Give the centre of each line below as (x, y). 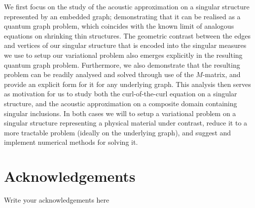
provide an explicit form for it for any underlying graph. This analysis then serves (127, 84)
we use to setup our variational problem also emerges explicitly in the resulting (123, 55)
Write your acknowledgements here (57, 200)
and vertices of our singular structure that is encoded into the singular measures (125, 45)
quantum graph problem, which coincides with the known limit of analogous (119, 26)
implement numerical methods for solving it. (71, 142)
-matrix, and (221, 74)
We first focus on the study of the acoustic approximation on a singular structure (127, 6)
